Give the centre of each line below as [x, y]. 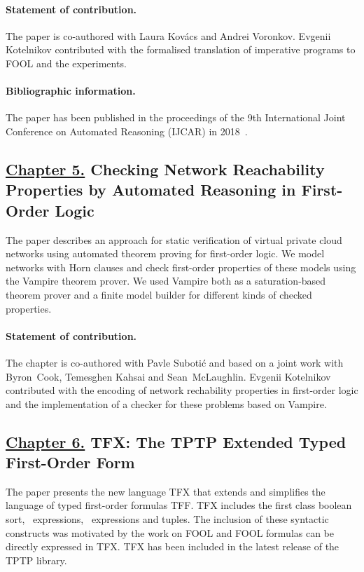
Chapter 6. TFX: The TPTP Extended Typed [176, 441]
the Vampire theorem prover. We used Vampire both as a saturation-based [166, 281]
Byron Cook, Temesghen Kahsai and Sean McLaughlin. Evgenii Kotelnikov [168, 376]
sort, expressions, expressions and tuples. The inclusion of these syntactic [167, 519]
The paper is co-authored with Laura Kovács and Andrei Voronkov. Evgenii [168, 35]
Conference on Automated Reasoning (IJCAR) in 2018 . [127, 131]
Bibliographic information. [71, 91]
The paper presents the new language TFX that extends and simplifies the [166, 491]
